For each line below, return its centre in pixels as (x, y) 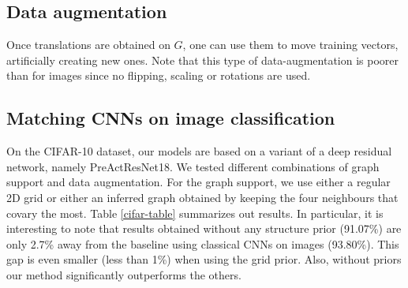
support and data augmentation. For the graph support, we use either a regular (198, 182)
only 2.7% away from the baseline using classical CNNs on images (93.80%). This (203, 243)
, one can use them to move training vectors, (290, 45)
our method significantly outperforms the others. (124, 274)
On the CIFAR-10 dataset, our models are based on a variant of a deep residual (199, 151)
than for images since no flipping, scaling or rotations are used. (159, 75)
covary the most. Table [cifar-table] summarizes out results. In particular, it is (195, 213)
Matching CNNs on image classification (171, 118)
